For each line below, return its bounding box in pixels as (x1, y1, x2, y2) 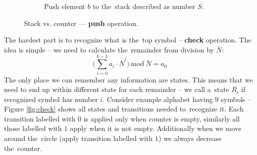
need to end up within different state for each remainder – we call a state (4, 84, 229, 94)
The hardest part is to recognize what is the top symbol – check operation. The (4, 34, 251, 45)
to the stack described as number (92, 1, 195, 11)
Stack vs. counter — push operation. (24, 17, 138, 28)
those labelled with (4, 123, 62, 133)
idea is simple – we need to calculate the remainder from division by (4, 44, 214, 54)
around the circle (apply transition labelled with (4, 133, 153, 143)
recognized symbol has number (4, 93, 98, 104)
